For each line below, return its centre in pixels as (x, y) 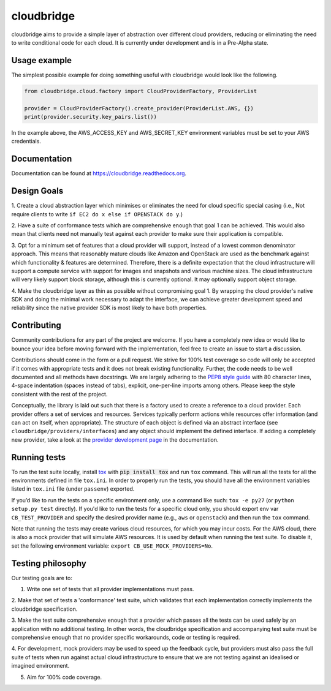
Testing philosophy (49, 563)
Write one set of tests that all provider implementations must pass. (110, 589)
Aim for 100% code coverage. (64, 677)
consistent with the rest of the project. (59, 394)
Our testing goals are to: (42, 578)
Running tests (39, 457)
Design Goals (37, 191)
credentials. (26, 142)
